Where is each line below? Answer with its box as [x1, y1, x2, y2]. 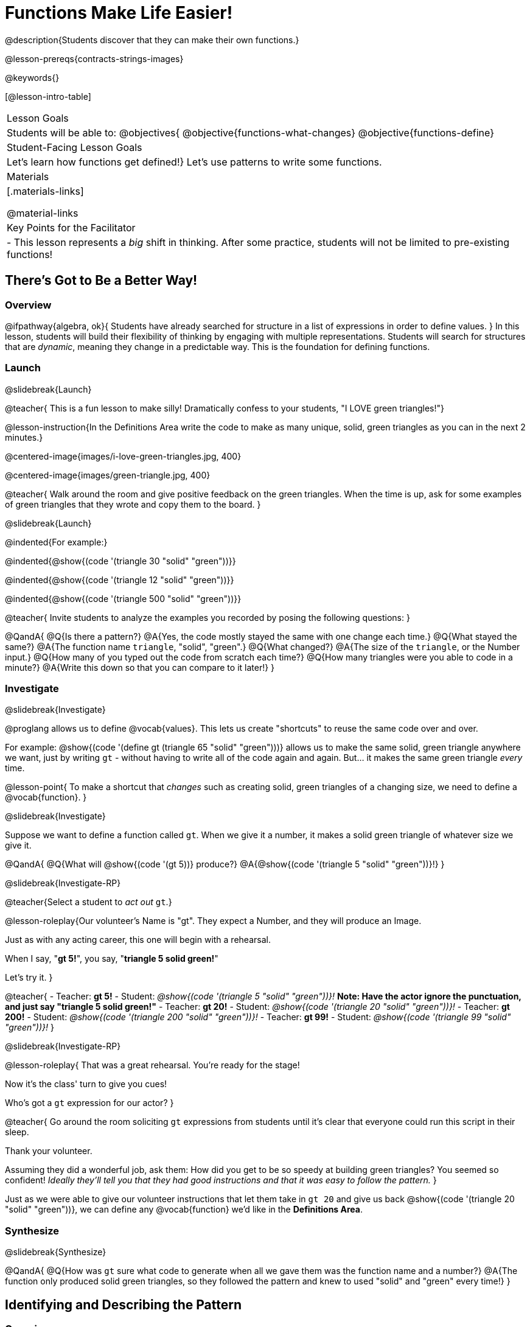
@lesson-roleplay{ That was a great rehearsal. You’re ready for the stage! [5, 1060, 300, 1071]
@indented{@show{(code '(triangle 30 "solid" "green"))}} [5, 555, 236, 566]
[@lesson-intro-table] [5, 91, 91, 102]
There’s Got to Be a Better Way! [5, 273, 198, 289]
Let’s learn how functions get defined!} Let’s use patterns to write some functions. [7, 155, 382, 168]
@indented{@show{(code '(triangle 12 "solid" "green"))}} [5, 574, 234, 585]
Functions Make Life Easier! [5, 2, 233, 23]
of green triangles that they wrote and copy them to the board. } [5, 499, 261, 509]
